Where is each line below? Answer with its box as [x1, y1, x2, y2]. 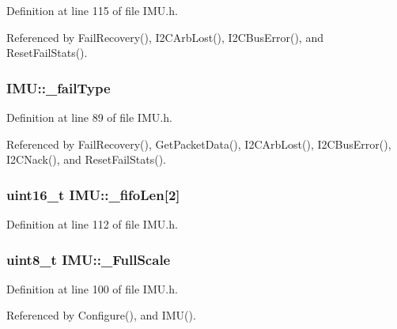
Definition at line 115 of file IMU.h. [6, 2, 178, 18]
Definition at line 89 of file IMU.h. [6, 109, 172, 125]
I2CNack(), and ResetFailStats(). [6, 151, 166, 168]
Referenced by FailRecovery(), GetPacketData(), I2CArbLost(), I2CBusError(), [6, 135, 391, 152]
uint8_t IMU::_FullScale [6, 249, 171, 269]
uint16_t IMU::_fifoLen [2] [6, 184, 180, 204]
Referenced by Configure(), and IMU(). [6, 307, 196, 323]
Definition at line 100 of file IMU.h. [6, 280, 178, 297]
